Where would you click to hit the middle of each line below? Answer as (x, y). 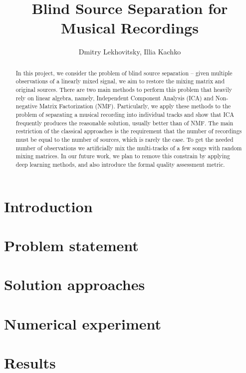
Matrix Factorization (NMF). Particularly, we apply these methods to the (135, 106)
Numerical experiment (83, 323)
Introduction (48, 206)
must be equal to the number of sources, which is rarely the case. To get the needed (124, 139)
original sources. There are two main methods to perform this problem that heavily (124, 90)
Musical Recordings (130, 28)
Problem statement (71, 245)
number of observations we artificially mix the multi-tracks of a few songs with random (129, 148)
